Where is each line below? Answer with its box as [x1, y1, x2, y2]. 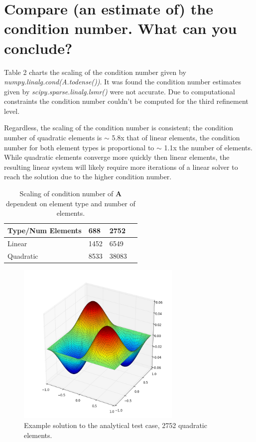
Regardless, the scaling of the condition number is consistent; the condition [4, 122, 234, 133]
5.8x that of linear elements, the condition [112, 132, 240, 143]
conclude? [4, 37, 73, 58]
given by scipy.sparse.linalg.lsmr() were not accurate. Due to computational [4, 86, 235, 96]
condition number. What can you [4, 18, 237, 38]
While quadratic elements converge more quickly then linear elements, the [4, 152, 230, 162]
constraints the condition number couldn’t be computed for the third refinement [4, 96, 249, 106]
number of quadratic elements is [4, 132, 102, 143]
